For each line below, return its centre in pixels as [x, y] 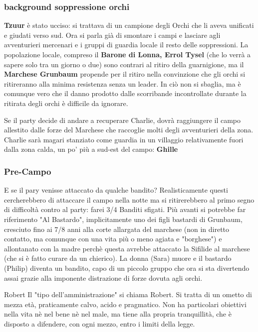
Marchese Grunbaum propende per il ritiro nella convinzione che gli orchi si [125, 74]
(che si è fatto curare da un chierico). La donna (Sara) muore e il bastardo [118, 258]
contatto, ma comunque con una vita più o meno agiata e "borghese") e [113, 239]
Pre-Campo [28, 171]
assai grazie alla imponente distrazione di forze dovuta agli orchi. [103, 277]
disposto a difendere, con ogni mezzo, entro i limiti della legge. [100, 323]
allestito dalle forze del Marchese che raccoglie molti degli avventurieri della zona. [129, 130]
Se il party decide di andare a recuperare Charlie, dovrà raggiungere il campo [123, 120]
